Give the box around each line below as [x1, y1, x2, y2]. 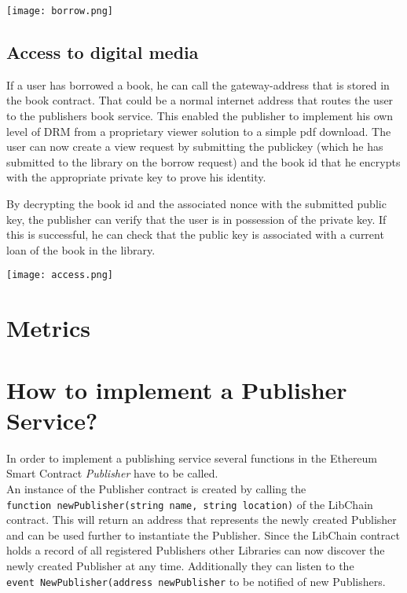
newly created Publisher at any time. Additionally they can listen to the [6, 557, 354, 573]
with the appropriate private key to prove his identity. [6, 169, 266, 185]
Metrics [6, 312, 91, 344]
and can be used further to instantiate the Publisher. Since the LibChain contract [6, 526, 400, 543]
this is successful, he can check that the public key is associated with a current [6, 226, 384, 243]
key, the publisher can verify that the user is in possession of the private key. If [6, 210, 387, 227]
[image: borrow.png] [6, 5, 114, 16]
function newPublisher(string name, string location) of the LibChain [6, 496, 373, 512]
